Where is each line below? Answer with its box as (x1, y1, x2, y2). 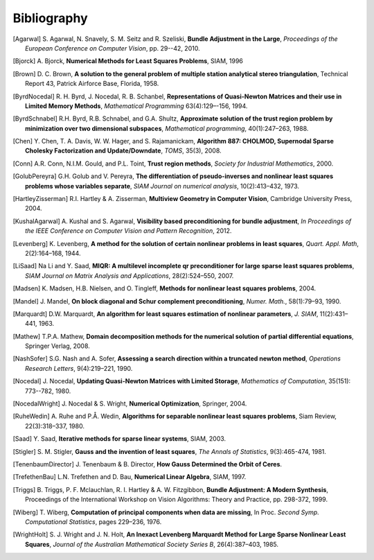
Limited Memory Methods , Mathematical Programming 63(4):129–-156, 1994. (25, 101, 248, 110)
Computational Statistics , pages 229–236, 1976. (25, 517, 162, 526)
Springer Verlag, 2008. (25, 342, 90, 350)
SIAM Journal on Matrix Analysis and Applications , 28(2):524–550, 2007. (25, 271, 234, 280)
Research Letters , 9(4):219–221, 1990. (25, 364, 133, 372)
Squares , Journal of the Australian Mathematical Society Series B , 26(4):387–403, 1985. (25, 540, 279, 548)
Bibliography (12, 10, 88, 26)
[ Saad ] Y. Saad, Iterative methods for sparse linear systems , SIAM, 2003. (12, 435, 226, 443)
